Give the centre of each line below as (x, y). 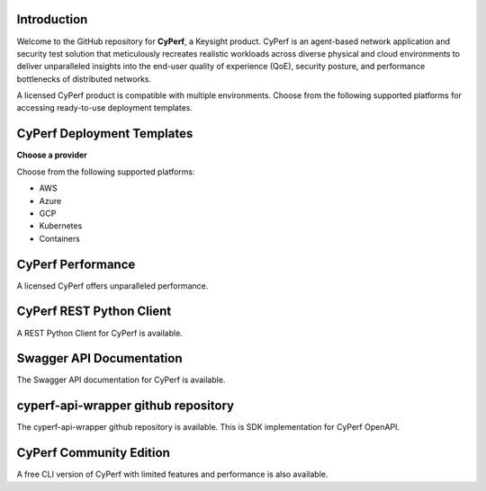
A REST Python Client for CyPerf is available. (100, 333)
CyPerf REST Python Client (94, 312)
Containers (59, 238)
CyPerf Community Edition (93, 453)
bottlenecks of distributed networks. (84, 79)
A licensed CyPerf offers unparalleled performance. (112, 286)
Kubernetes (61, 226)
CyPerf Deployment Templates (105, 134)
